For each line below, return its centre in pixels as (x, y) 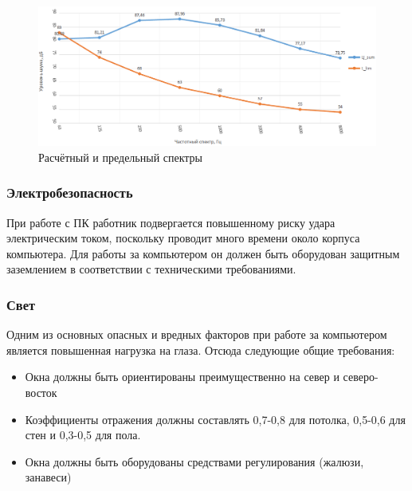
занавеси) (48, 477)
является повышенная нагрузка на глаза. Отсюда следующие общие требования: (201, 350)
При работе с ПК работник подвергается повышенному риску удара (171, 222)
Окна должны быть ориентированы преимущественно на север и (182, 377)
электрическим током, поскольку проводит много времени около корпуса (183, 238)
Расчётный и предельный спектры (121, 157)
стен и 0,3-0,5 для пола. (83, 435)
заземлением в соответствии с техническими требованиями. (151, 269)
